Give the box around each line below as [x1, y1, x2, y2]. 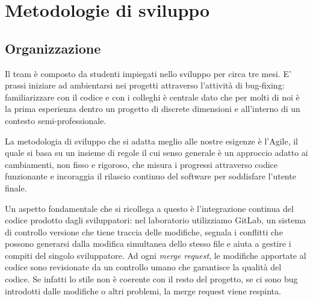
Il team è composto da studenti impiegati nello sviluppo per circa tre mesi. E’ [5, 67, 291, 79]
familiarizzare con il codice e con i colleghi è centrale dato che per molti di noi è [5, 90, 300, 103]
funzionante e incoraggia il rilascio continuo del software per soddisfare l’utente [5, 170, 296, 182]
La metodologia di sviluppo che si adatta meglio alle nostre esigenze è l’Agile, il [5, 134, 299, 147]
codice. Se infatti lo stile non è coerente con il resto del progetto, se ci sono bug [5, 273, 298, 285]
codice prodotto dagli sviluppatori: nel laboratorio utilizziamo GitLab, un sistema [5, 214, 306, 226]
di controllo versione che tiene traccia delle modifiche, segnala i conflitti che [5, 225, 283, 238]
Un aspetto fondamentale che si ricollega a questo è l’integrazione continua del [5, 202, 294, 214]
